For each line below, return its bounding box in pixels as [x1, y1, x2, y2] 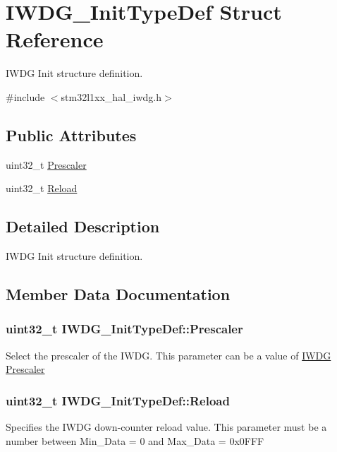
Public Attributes [6, 124, 137, 145]
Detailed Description [6, 215, 160, 237]
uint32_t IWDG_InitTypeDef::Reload [6, 391, 230, 409]
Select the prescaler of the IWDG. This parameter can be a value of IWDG [6, 347, 331, 362]
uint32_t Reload [6, 181, 78, 196]
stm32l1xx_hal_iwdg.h [61, 89, 161, 104]
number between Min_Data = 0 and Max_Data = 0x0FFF [6, 433, 264, 448]
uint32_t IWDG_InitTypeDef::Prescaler [6, 320, 243, 338]
